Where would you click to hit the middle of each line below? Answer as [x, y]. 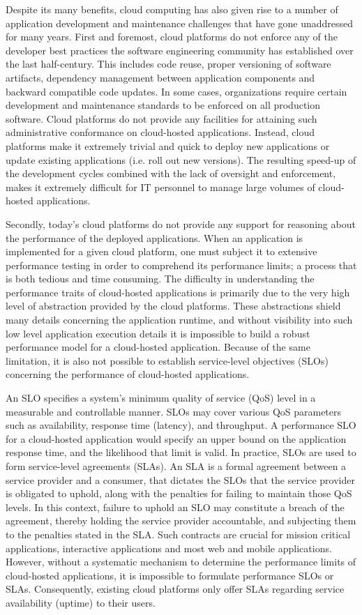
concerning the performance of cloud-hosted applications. [128, 374]
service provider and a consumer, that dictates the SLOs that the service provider [180, 479]
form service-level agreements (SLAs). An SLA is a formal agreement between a [176, 466]
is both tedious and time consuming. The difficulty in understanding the [160, 279]
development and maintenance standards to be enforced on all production [163, 105]
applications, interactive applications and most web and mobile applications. [169, 548]
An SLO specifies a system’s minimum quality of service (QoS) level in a [161, 398]
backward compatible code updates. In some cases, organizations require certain [176, 91]
